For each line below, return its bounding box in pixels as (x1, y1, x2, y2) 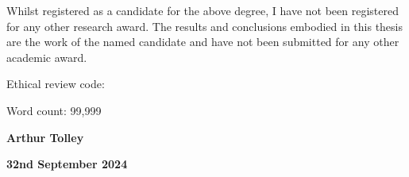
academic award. (6, 48, 87, 65)
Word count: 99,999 (6, 102, 102, 118)
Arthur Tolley (6, 129, 84, 145)
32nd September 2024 (6, 156, 128, 172)
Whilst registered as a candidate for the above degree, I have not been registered (6, 2, 399, 18)
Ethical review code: (6, 75, 105, 92)
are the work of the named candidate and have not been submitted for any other (6, 33, 399, 50)
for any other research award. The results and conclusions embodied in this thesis (6, 17, 403, 34)
